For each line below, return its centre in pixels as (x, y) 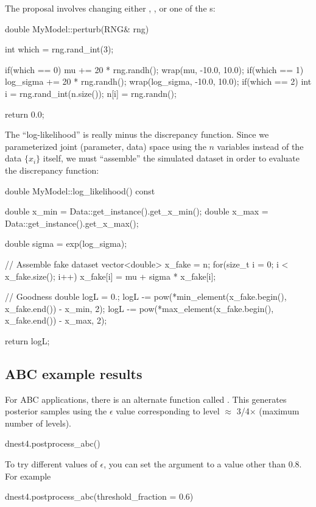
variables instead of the (260, 146)
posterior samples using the (56, 411)
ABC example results (74, 373)
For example (28, 476)
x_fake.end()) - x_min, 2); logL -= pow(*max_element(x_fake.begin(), (139, 308)
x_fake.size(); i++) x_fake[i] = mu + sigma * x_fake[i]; (111, 276)
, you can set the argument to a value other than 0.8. (203, 464)
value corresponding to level (168, 411)
